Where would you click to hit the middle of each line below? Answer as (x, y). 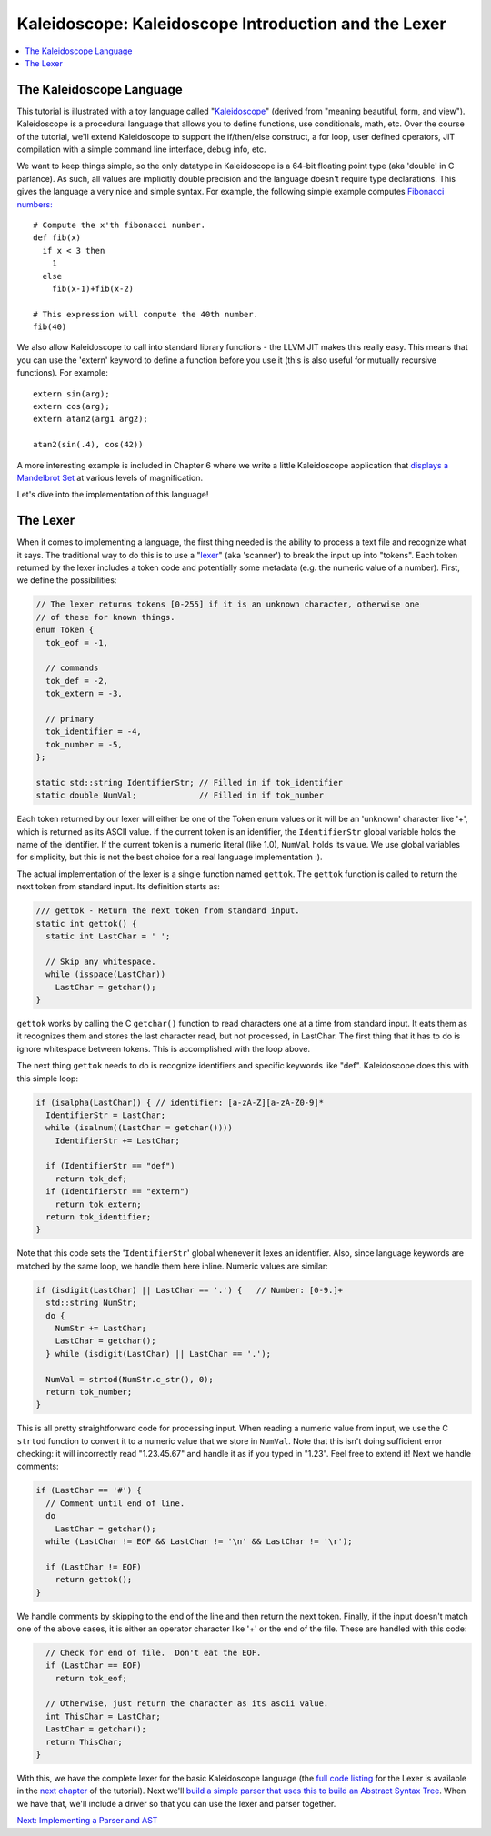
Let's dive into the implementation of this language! (113, 495)
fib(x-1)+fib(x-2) (93, 288)
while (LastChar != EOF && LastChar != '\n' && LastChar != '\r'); (199, 1541)
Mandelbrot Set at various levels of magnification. (110, 478)
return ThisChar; (84, 1742)
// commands (72, 668)
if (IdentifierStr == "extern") (118, 1192)
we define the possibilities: (67, 580)
